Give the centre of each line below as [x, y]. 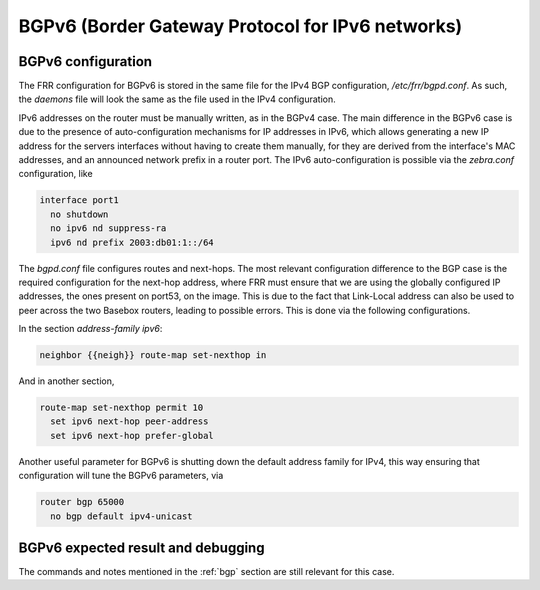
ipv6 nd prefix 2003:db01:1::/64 [132, 242]
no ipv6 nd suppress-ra [108, 228]
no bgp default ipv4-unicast [122, 516]
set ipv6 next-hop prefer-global [132, 435]
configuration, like [56, 174]
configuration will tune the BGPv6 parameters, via [121, 476]
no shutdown [79, 214]
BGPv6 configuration [85, 61]
